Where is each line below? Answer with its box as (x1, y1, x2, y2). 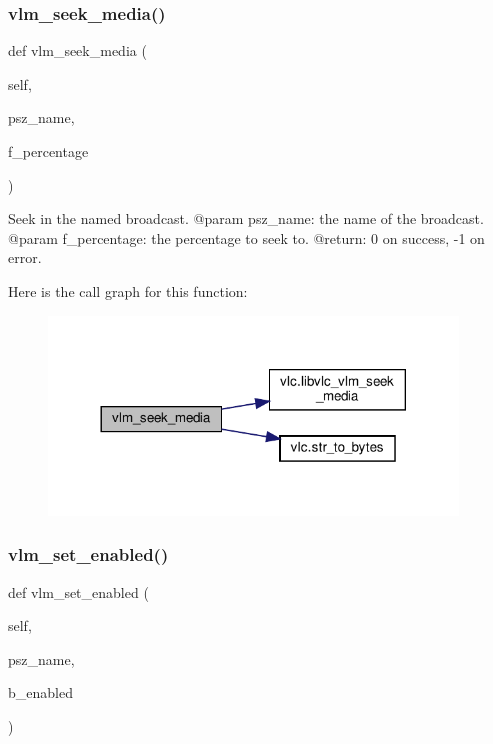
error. (8, 247, 42, 268)
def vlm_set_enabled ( (8, 581, 149, 602)
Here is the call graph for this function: (8, 280, 248, 301)
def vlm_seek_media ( (8, 40, 147, 61)
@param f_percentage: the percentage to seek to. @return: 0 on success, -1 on (8, 227, 485, 248)
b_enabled (8, 682, 73, 703)
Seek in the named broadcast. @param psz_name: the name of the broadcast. (8, 208, 484, 229)
